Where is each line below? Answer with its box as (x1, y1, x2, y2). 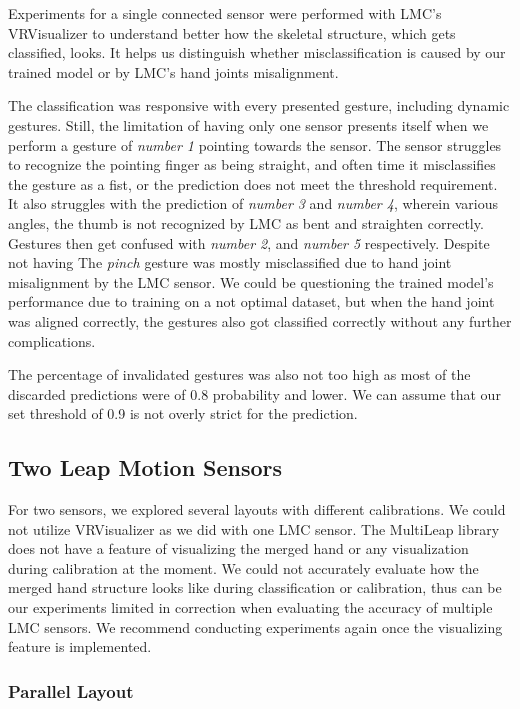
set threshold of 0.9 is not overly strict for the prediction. (8, 403, 358, 424)
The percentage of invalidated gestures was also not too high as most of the (8, 364, 471, 385)
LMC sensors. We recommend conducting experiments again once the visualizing (8, 616, 503, 637)
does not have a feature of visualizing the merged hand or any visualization (8, 538, 469, 559)
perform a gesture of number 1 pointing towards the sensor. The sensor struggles (8, 134, 502, 155)
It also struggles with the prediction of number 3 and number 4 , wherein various (8, 193, 498, 214)
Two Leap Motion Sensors (8, 452, 283, 483)
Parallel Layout (8, 678, 134, 703)
